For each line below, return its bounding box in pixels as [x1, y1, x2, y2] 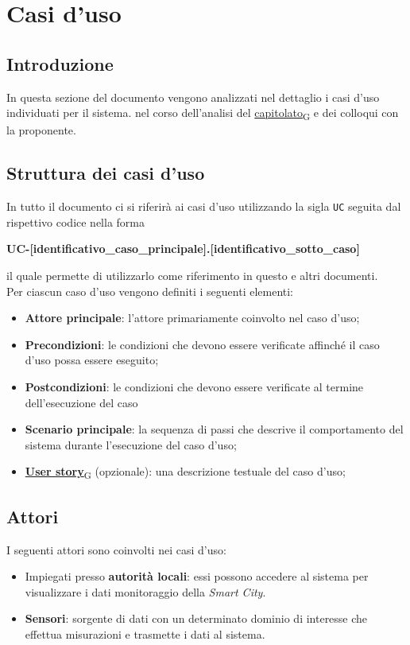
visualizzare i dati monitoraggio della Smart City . [25, 583, 266, 600]
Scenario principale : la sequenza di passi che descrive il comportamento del [25, 421, 404, 437]
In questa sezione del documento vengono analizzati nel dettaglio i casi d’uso [6, 88, 380, 105]
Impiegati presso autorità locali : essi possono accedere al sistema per [25, 568, 369, 585]
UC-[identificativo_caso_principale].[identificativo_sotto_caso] [6, 240, 360, 257]
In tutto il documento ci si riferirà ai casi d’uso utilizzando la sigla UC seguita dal [6, 198, 401, 215]
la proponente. [6, 122, 76, 138]
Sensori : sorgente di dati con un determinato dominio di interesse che [25, 610, 368, 627]
